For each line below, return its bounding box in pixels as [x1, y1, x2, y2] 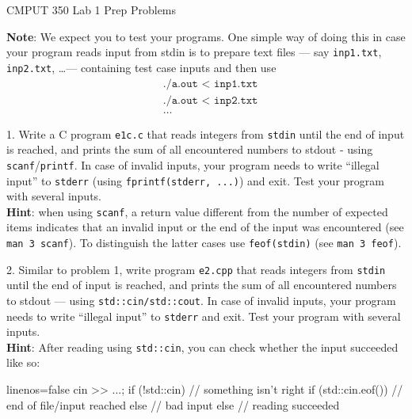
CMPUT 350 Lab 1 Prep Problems [6, 2, 177, 17]
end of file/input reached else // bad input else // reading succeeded [6, 396, 340, 413]
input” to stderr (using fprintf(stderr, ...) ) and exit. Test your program [6, 172, 384, 189]
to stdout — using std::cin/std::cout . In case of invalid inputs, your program [6, 291, 396, 308]
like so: [6, 354, 40, 371]
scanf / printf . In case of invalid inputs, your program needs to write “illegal [6, 156, 380, 173]
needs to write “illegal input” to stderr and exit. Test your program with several [6, 307, 401, 324]
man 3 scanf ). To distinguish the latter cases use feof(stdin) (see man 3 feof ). [6, 234, 402, 250]
